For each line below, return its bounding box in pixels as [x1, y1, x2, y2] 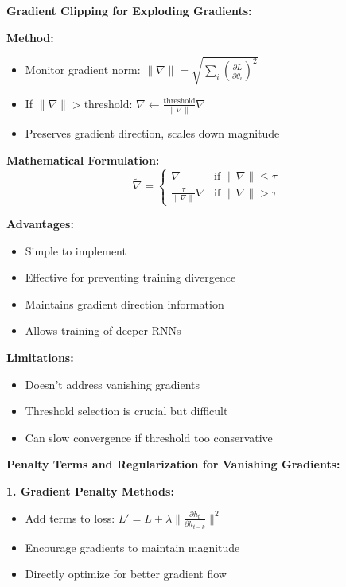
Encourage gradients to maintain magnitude [25, 538, 240, 555]
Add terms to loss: [25, 509, 115, 526]
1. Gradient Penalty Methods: [6, 483, 174, 500]
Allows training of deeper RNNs [25, 322, 181, 339]
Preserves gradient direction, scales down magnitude [25, 125, 280, 142]
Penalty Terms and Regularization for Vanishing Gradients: [6, 456, 340, 472]
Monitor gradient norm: [25, 61, 141, 78]
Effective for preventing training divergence [25, 269, 236, 286]
